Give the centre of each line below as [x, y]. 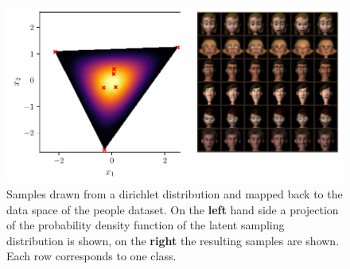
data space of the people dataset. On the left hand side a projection [173, 209]
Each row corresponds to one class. [91, 256]
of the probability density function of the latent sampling [146, 225]
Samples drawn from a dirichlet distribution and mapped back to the [175, 193]
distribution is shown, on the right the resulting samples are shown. [173, 240]
